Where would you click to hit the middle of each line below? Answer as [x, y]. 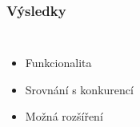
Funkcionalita [58, 63]
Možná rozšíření [64, 116]
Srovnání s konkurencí [79, 89]
